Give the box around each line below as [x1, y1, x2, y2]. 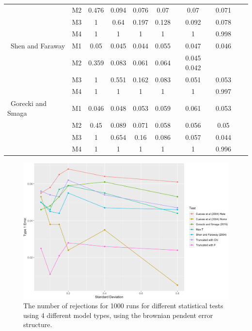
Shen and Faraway [10, 41, 65, 51]
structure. [23, 319, 52, 330]
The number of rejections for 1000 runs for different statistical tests [23, 301, 223, 311]
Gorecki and [10, 98, 47, 108]
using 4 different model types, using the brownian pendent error [23, 310, 213, 320]
